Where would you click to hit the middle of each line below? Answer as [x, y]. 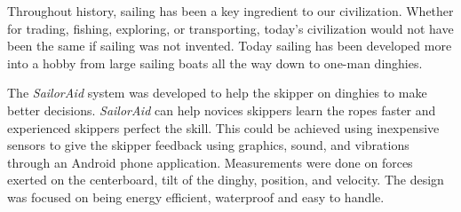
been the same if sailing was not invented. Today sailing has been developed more [230, 46]
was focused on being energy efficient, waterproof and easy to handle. [196, 196]
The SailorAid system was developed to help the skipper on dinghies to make [217, 93]
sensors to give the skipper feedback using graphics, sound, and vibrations [208, 145]
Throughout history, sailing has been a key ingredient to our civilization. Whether [230, 11]
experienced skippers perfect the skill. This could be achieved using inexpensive [223, 127]
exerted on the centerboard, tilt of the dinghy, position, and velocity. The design [226, 180]
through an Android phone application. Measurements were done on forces [210, 162]
